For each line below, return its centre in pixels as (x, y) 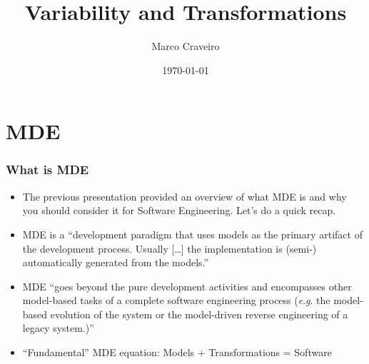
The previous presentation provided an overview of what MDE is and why (184, 196)
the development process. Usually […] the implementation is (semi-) (170, 248)
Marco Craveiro (186, 46)
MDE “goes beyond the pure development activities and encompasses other (187, 286)
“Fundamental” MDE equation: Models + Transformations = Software (177, 352)
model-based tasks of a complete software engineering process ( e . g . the (176, 300)
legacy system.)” (58, 328)
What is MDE (47, 170)
